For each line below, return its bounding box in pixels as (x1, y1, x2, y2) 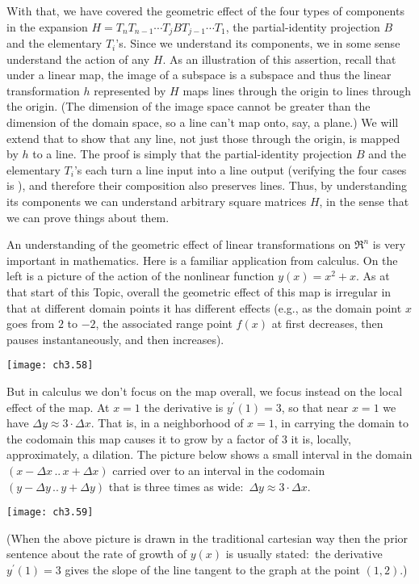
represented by (94, 82, 166, 99)
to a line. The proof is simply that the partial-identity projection (32, 145, 353, 162)
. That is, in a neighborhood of (90, 414, 244, 431)
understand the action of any (6, 50, 150, 67)
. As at (356, 267, 390, 284)
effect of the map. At (6, 398, 110, 415)
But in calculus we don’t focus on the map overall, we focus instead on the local (6, 382, 403, 399)
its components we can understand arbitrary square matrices (6, 192, 307, 209)
